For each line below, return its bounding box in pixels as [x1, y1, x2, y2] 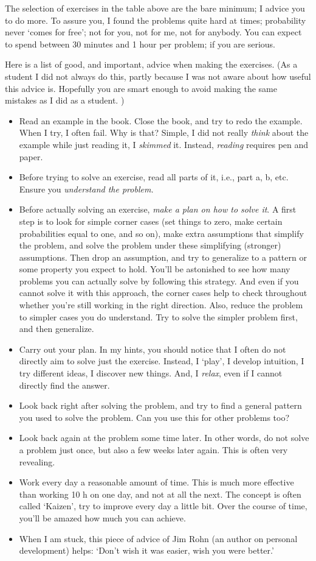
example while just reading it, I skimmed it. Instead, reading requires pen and [19, 138, 309, 150]
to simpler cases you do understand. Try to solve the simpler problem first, [19, 310, 298, 323]
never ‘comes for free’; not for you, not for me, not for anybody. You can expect [5, 26, 302, 38]
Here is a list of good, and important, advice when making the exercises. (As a [5, 58, 298, 71]
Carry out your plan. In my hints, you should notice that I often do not [19, 342, 286, 355]
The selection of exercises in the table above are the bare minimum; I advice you [5, 2, 305, 14]
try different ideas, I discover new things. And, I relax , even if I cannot [19, 367, 283, 379]
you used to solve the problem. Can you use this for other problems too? [19, 411, 290, 423]
